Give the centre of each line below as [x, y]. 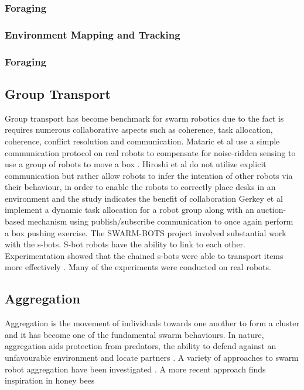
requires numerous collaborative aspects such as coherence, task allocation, [139, 130]
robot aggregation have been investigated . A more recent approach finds [135, 369]
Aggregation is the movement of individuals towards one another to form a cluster [152, 323]
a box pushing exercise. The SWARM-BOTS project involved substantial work [146, 232]
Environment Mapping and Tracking [93, 34]
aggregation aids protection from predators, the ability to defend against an [141, 346]
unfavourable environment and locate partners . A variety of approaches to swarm [152, 358]
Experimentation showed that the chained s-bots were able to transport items [144, 255]
